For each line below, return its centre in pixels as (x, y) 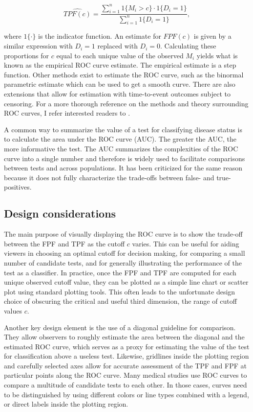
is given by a (212, 36)
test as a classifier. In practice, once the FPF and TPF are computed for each (120, 272)
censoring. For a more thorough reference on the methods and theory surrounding (126, 103)
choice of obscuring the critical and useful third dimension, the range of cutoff (120, 301)
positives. (18, 187)
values (13, 310)
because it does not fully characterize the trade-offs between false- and (109, 177)
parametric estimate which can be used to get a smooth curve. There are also (120, 84)
